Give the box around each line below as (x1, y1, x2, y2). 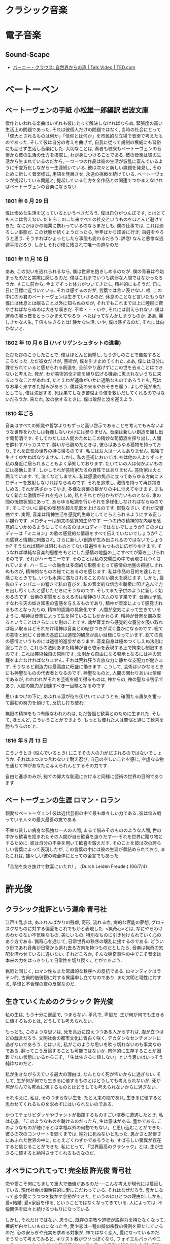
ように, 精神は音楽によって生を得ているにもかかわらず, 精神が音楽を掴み (5, 613, 157, 619)
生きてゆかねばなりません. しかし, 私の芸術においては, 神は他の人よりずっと (5, 454, 164, 460)
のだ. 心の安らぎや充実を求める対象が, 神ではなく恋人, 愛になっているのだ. (5, 1229, 161, 1236)
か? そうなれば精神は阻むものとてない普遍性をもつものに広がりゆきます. (5, 543, 157, 549)
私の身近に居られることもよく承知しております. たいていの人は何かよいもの (5, 460, 163, 467)
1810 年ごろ (5, 410, 34, 417)
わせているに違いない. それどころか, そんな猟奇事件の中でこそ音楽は (18, 951, 161, 957)
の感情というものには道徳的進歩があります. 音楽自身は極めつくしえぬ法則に (5, 638, 163, 645)
